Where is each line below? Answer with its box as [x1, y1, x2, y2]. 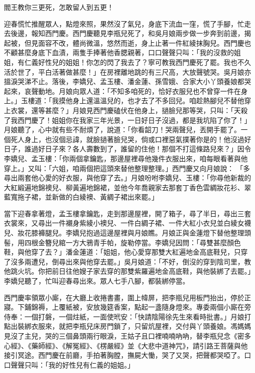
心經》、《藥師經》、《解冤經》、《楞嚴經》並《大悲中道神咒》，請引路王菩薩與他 [4, 340, 248, 350]
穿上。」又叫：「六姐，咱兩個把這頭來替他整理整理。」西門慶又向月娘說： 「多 [4, 163, 250, 173]
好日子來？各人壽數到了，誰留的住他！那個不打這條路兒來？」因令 [38, 143, 251, 154]
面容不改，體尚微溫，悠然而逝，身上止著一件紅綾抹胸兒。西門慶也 [38, 37, 251, 48]
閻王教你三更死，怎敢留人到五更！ [4, 2, 114, 12]
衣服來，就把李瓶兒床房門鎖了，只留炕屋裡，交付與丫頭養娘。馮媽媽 [31, 321, 251, 331]
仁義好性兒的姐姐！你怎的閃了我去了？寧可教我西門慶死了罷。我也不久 [24, 57, 251, 67]
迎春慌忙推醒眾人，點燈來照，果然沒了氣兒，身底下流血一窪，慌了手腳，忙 [4, 18, 244, 29]
